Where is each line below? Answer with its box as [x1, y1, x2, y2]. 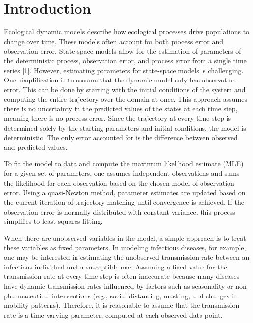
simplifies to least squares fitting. [4, 216, 103, 226]
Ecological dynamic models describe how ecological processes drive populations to [4, 27, 250, 37]
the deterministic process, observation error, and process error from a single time [4, 55, 247, 65]
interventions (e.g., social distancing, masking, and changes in [52, 290, 237, 300]
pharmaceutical [4, 290, 50, 300]
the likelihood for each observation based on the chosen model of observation [4, 178, 234, 188]
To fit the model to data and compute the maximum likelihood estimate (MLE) [4, 158, 244, 168]
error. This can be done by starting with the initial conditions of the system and [4, 84, 246, 94]
